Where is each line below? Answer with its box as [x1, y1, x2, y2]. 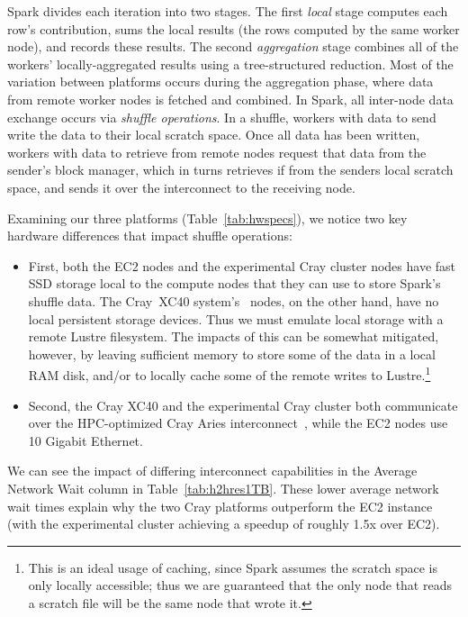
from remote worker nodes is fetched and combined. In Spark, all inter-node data [7, 89, 454, 108]
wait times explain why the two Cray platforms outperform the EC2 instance [7, 496, 433, 515]
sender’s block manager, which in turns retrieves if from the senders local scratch [7, 160, 454, 179]
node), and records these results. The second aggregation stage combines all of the [7, 37, 459, 56]
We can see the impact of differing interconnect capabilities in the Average [7, 461, 418, 480]
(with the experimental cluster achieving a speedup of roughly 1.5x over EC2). [7, 514, 440, 533]
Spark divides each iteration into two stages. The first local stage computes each [7, 2, 448, 20]
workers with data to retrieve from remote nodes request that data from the [7, 142, 427, 161]
